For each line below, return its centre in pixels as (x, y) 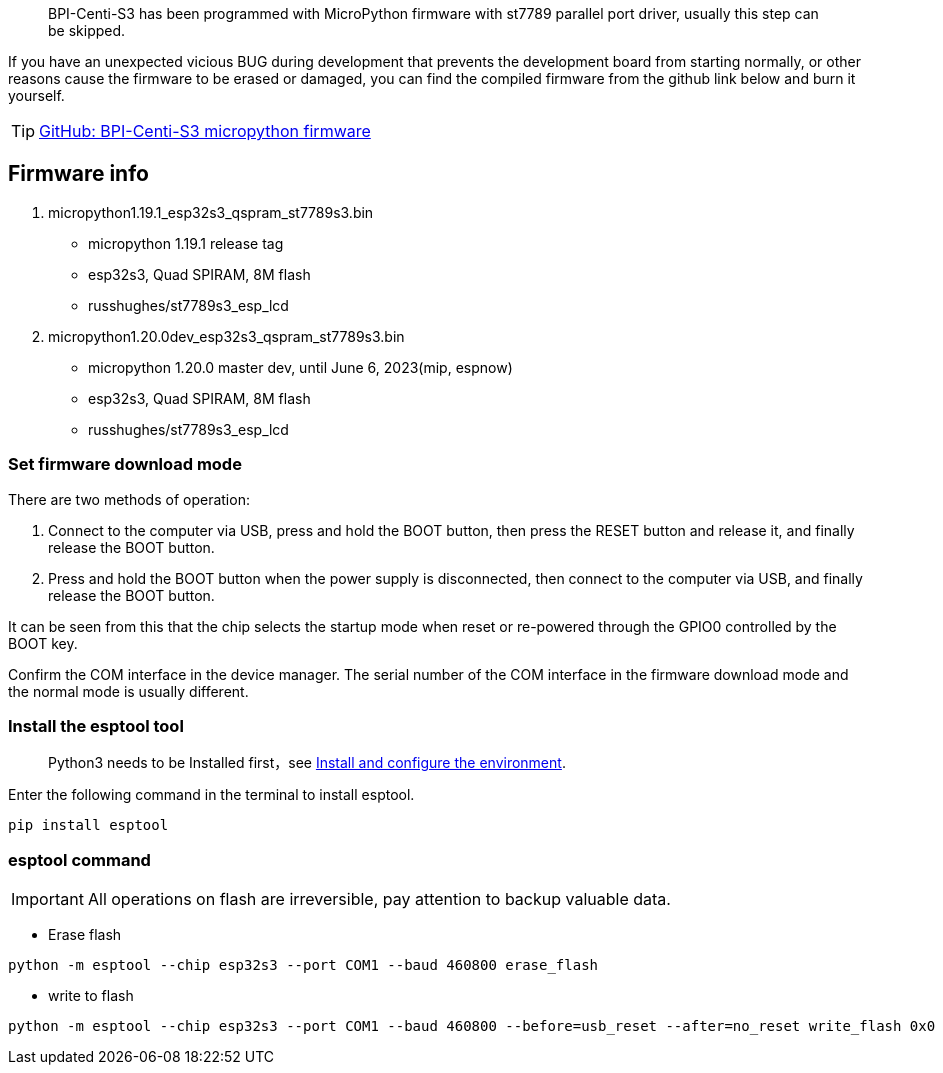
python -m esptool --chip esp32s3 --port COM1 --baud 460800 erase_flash (303, 965)
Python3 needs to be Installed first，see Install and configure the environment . (307, 763)
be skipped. (87, 30)
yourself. (36, 95)
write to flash (91, 996)
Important (47, 899)
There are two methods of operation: (129, 499)
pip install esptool (88, 825)
